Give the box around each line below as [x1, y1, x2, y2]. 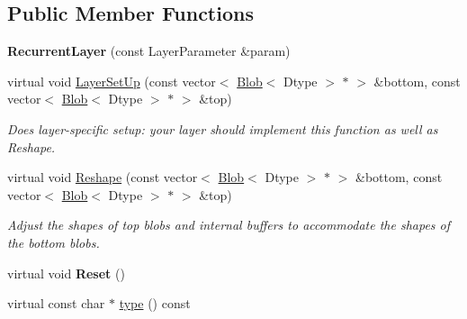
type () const [119, 294, 191, 313]
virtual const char [7, 294, 105, 313]
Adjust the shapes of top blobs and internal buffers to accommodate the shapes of [7, 215, 451, 234]
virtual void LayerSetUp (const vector [7, 71, 216, 90]
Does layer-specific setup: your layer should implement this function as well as [7, 119, 438, 138]
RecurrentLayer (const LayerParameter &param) [7, 41, 291, 60]
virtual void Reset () [7, 263, 125, 282]
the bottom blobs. [7, 232, 100, 251]
